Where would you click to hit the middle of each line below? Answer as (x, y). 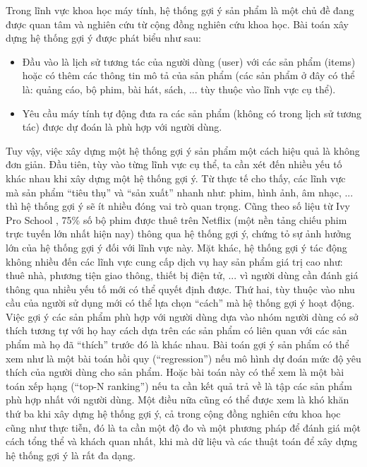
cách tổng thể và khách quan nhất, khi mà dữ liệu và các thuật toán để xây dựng (182, 441)
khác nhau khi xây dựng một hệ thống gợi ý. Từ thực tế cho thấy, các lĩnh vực (176, 178)
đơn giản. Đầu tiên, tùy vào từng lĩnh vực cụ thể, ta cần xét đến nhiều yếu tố (174, 164)
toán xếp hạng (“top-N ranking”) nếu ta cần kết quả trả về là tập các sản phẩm (179, 385)
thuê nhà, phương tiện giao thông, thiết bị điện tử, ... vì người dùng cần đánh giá (182, 275)
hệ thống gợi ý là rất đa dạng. (71, 455)
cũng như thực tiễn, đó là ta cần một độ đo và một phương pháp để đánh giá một (183, 427)
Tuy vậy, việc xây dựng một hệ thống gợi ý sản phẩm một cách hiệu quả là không (183, 150)
